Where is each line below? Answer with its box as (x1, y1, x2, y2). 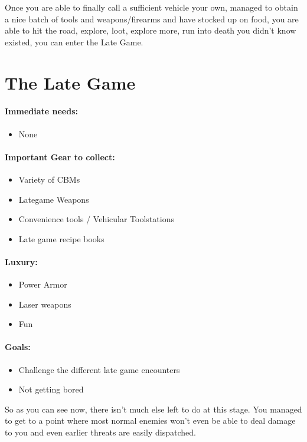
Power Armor (18, 278, 67, 291)
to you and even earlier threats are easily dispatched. (5, 426, 196, 438)
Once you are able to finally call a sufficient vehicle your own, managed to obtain (5, 1, 298, 13)
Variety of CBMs (18, 173, 80, 185)
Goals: (5, 341, 31, 353)
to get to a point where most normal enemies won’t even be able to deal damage (5, 414, 296, 427)
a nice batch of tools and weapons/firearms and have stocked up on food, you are (5, 12, 299, 25)
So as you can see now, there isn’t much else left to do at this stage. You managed (5, 403, 302, 415)
